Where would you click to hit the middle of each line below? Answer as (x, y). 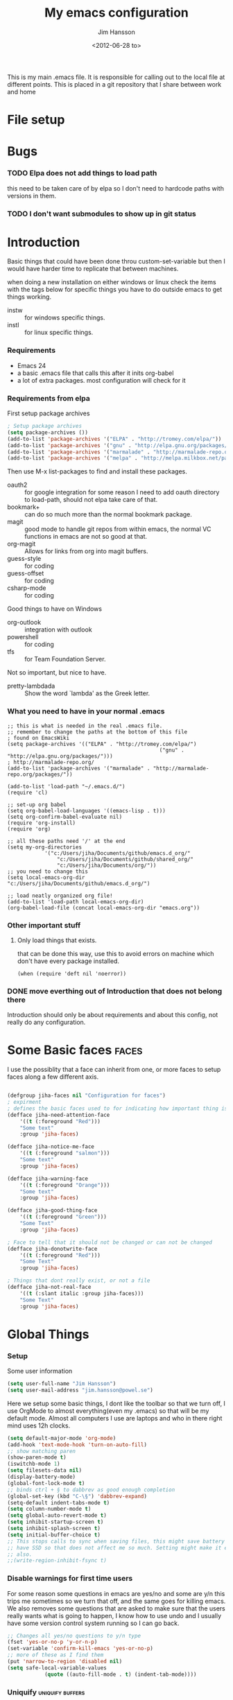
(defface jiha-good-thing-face (52, 1211)
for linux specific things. (59, 332)
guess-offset (26, 573)
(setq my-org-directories (44, 847)
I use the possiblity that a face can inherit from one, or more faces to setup (114, 1070)
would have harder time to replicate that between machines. (93, 269)
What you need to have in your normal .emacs (86, 711)
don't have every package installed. (68, 961)
